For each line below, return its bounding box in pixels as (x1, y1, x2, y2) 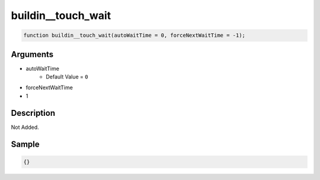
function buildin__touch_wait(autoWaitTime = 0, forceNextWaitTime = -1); (23, 32, 246, 39)
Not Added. (11, 124, 40, 131)
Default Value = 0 (46, 73, 88, 80)
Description (11, 108, 56, 118)
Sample (11, 139, 40, 149)
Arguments (11, 49, 54, 59)
